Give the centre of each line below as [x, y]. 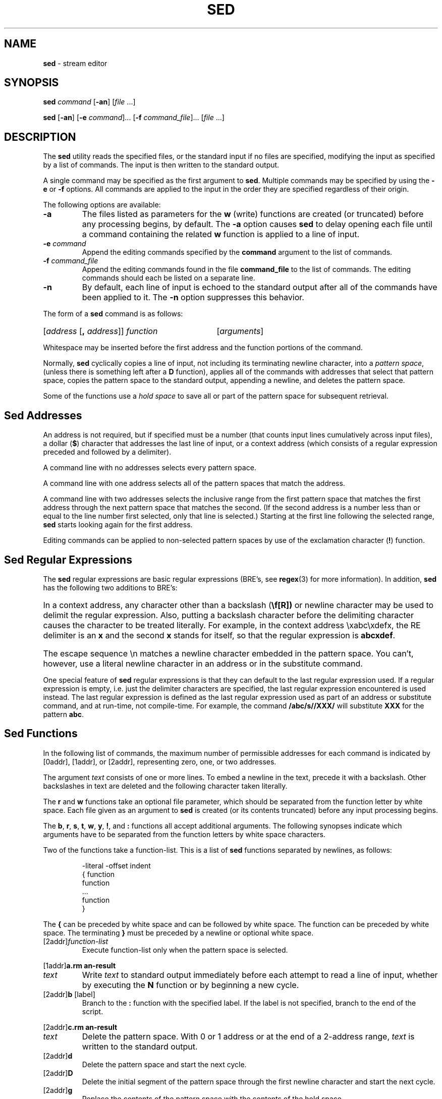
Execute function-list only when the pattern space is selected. [185, 950]
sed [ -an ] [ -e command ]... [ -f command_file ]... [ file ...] [134, 118]
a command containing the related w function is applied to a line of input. [221, 234]
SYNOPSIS [32, 83]
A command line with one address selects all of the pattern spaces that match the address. [194, 483]
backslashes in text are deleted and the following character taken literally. [165, 786]
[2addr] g [58, 1090]
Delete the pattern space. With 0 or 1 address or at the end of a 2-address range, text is [248, 1036]
